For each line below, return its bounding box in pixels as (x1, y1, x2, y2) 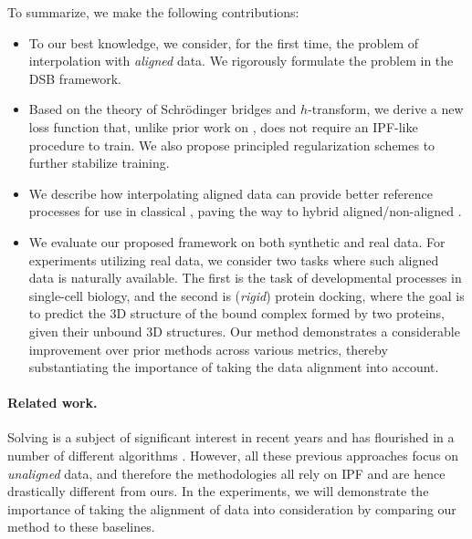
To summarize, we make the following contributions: (7, 3, 299, 21)
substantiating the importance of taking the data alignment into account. (28, 358, 439, 377)
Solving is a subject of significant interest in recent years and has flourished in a (7, 428, 455, 447)
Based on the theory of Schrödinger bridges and (28, 99, 297, 119)
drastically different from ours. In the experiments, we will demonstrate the (7, 482, 429, 501)
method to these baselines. (7, 517, 155, 536)
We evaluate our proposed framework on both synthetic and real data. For (28, 232, 446, 251)
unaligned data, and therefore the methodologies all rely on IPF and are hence (7, 463, 446, 482)
